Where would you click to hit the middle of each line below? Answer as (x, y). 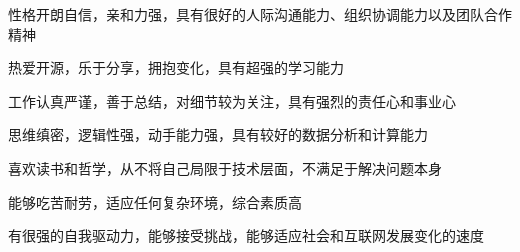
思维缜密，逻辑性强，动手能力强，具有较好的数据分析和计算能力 (218, 134)
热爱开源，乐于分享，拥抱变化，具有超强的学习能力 (176, 67)
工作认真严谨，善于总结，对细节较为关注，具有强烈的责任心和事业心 (232, 100)
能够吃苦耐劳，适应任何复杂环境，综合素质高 (155, 201)
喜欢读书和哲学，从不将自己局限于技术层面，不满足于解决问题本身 (225, 167)
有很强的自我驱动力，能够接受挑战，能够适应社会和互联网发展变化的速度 (246, 235)
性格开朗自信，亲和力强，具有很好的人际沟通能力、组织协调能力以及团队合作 (260, 14)
